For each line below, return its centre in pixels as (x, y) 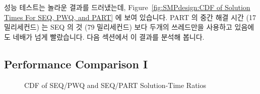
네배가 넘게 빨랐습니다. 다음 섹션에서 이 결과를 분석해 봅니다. (109, 36)
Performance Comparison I (76, 64)
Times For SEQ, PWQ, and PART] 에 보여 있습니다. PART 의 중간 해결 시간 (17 (130, 17)
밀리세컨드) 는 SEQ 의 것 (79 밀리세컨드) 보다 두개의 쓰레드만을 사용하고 (118, 27)
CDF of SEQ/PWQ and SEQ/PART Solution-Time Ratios (115, 85)
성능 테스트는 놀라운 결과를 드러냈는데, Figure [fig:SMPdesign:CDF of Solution (127, 7)
